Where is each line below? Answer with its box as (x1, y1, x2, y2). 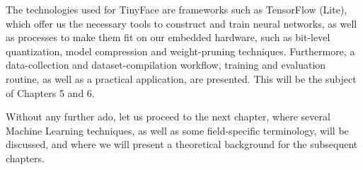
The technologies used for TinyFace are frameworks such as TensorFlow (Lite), (6, 2, 347, 16)
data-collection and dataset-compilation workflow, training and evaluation (6, 57, 326, 72)
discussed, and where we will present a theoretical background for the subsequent (6, 137, 358, 152)
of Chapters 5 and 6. (6, 85, 95, 100)
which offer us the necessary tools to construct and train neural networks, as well (6, 16, 357, 30)
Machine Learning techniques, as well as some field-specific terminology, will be (6, 123, 349, 137)
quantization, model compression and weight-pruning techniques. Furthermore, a (6, 43, 355, 58)
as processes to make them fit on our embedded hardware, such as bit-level (6, 30, 330, 45)
